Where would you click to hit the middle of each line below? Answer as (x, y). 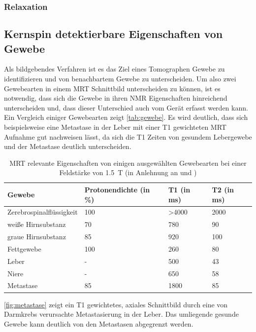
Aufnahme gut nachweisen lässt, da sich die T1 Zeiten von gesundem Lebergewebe (128, 136)
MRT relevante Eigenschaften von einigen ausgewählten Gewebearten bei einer (128, 163)
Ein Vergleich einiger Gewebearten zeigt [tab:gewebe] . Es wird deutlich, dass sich (126, 117)
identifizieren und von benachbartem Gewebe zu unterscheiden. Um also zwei (120, 79)
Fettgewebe (24, 248)
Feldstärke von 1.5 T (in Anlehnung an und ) (128, 172)
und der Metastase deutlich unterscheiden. (68, 146)
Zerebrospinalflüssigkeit (43, 212)
